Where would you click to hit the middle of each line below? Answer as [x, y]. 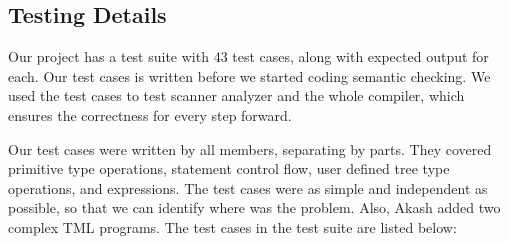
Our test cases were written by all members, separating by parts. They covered [250, 148]
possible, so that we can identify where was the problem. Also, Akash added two [254, 207]
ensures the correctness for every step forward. [150, 114]
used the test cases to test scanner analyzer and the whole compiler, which [236, 95]
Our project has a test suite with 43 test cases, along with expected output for [248, 56]
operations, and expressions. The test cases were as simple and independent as [248, 187]
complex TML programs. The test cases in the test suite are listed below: [232, 226]
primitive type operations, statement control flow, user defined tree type [229, 168]
